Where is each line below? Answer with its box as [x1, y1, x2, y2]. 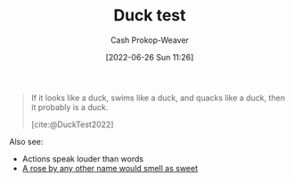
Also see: [9, 136, 44, 146]
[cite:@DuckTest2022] [30, 119, 114, 130]
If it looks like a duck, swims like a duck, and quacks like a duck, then [30, 92, 285, 103]
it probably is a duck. [30, 101, 109, 112]
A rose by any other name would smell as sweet [21, 162, 199, 173]
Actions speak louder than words [21, 153, 144, 164]
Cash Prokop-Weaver [110, 35, 190, 45]
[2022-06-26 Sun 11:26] [105, 51, 194, 62]
